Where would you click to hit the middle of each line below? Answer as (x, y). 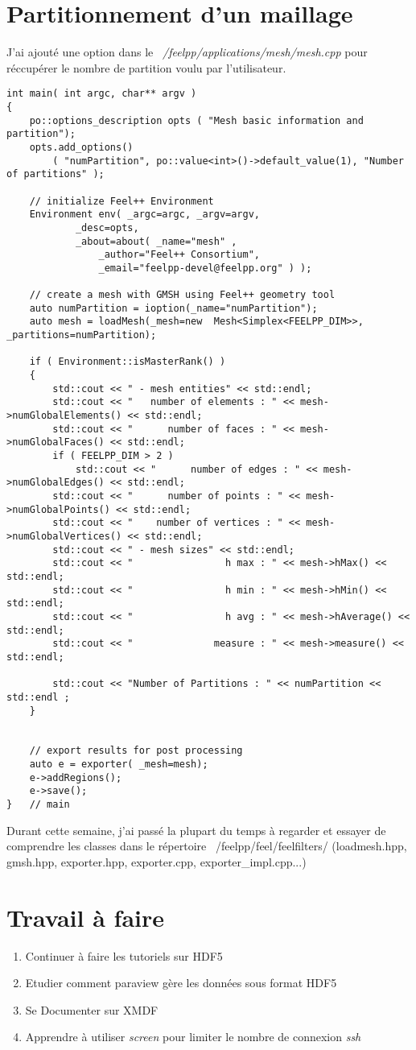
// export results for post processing (136, 751)
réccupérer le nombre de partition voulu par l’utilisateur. (146, 67)
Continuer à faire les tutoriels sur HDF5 (124, 955)
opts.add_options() (81, 147)
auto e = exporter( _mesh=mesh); (119, 765)
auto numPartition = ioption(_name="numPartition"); (173, 308)
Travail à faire (86, 917)
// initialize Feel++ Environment (122, 201)
